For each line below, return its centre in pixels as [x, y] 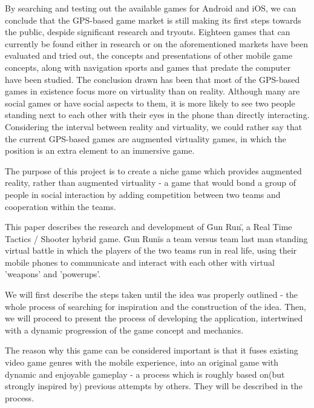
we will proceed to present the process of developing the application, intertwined [154, 318]
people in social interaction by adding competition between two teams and [143, 194]
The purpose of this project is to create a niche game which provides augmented [153, 170]
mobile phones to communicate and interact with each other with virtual [140, 262]
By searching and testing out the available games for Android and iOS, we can [151, 8]
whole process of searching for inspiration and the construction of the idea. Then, [155, 306]
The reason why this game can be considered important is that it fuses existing [152, 350]
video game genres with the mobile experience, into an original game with [142, 362]
